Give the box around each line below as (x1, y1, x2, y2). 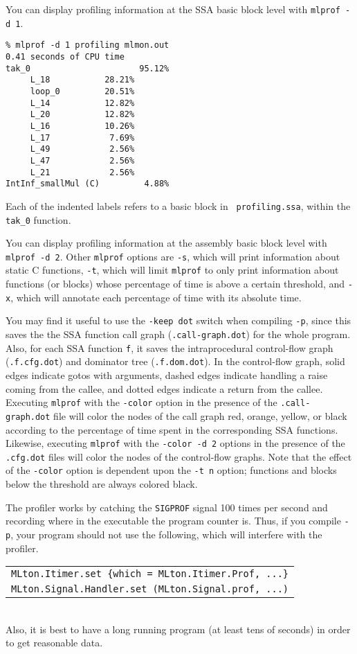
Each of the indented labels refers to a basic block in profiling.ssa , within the (6, 198, 351, 213)
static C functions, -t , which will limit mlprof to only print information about (6, 263, 339, 277)
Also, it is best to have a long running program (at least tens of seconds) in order (6, 621, 351, 636)
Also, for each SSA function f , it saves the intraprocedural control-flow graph (6, 340, 333, 355)
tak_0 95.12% (6, 63, 170, 73)
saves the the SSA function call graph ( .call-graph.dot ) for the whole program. (6, 327, 351, 342)
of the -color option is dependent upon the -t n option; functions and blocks (6, 463, 337, 477)
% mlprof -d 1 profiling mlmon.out (6, 40, 170, 51)
